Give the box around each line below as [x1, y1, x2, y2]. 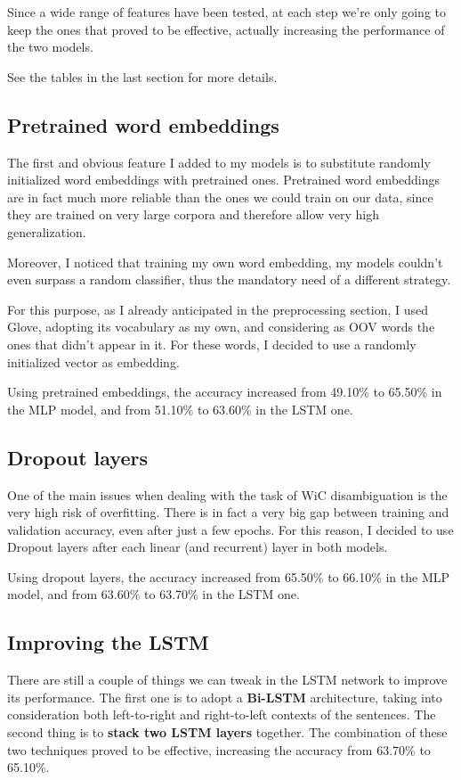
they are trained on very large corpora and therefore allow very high [7, 205, 380, 224]
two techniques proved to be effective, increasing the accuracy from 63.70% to [7, 740, 431, 759]
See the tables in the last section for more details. [7, 67, 278, 86]
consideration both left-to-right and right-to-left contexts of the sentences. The [7, 705, 436, 724]
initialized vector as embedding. [7, 352, 180, 371]
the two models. [7, 37, 93, 56]
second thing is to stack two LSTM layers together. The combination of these [7, 723, 448, 742]
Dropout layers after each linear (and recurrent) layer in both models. [7, 538, 388, 556]
